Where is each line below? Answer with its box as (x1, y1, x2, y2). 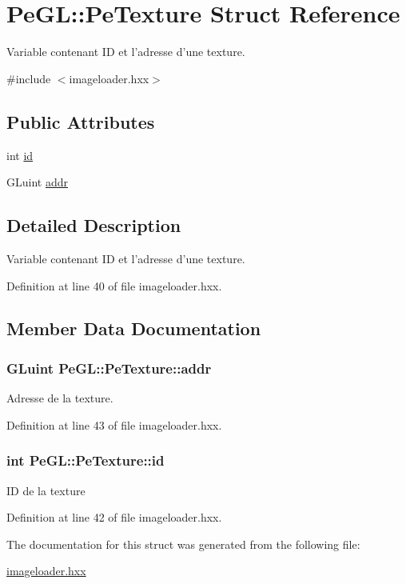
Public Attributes (6, 109, 155, 134)
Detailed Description (6, 213, 181, 238)
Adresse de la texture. (6, 390, 113, 406)
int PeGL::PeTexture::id (6, 450, 165, 470)
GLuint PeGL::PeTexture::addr (6, 358, 212, 378)
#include (6, 70, 51, 86)
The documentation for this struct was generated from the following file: (6, 535, 360, 552)
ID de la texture (6, 482, 86, 498)
